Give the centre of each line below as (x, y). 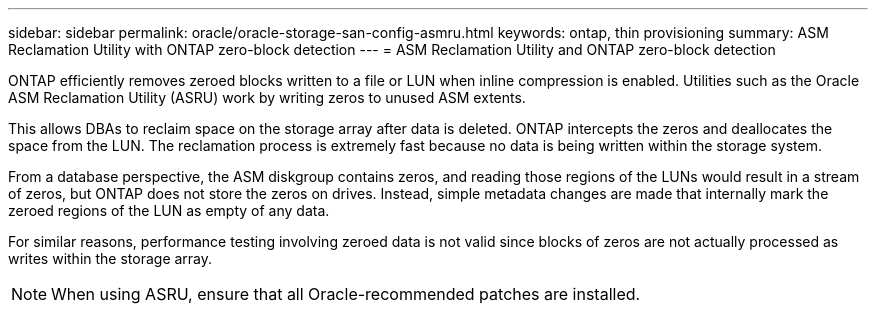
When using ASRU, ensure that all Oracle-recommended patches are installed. (346, 294)
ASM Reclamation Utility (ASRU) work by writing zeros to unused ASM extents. (267, 97)
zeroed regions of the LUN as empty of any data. (169, 210)
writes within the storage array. (110, 258)
